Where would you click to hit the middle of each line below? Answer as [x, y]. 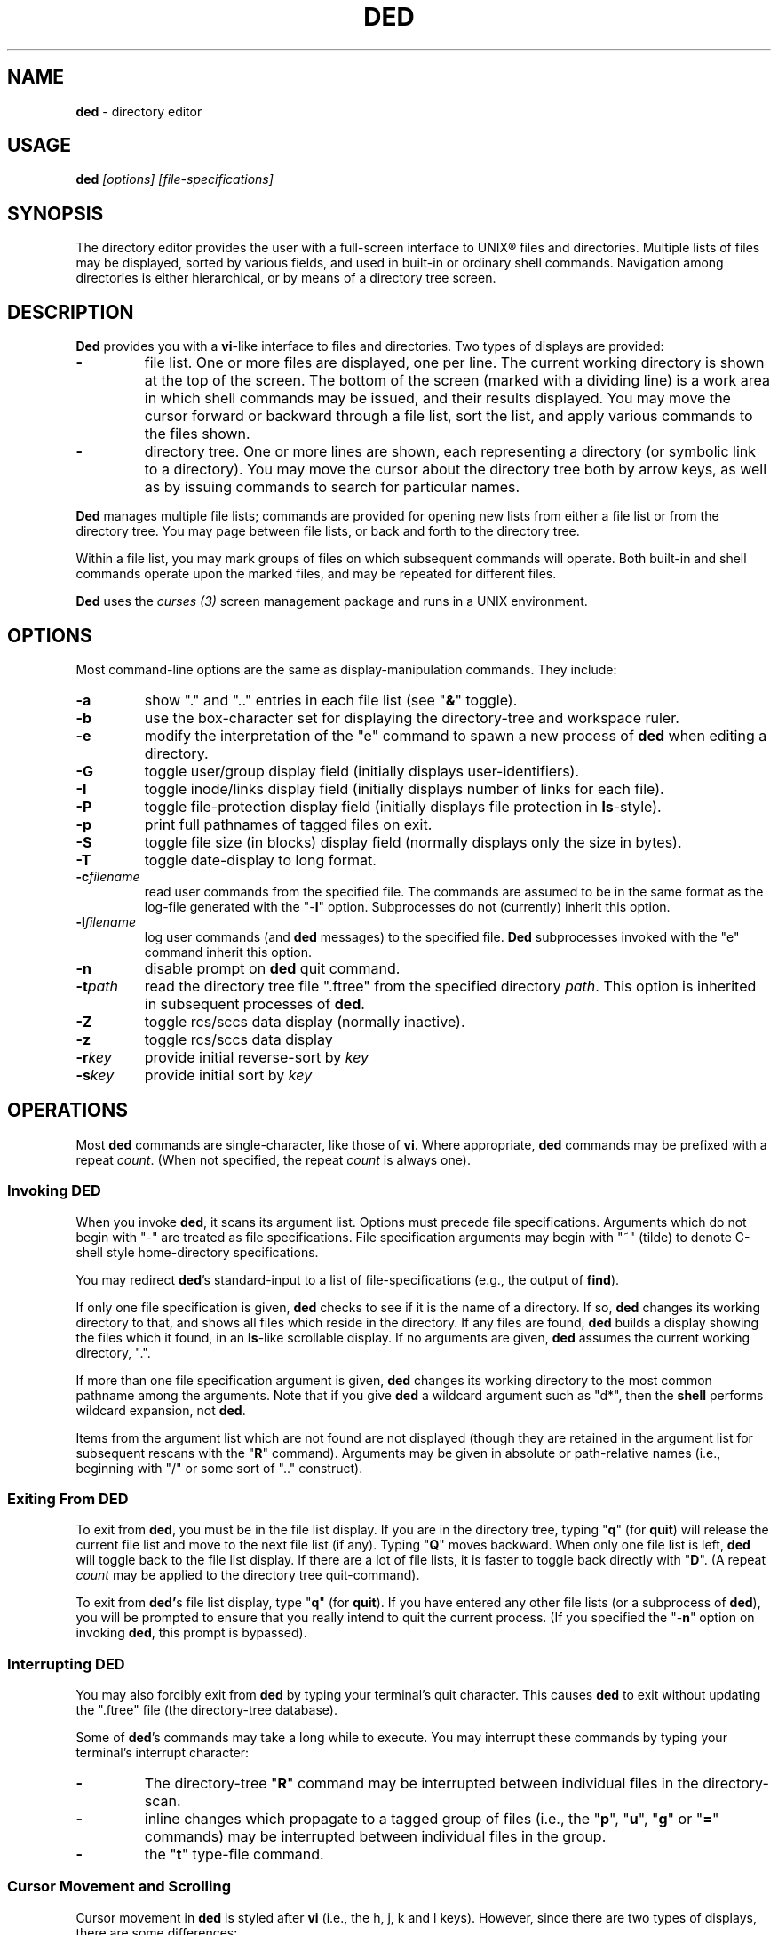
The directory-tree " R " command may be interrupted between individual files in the [421, 1784]
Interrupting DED [66, 1664]
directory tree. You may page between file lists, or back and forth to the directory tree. [328, 531]
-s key [95, 1075]
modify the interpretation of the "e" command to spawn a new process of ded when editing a [456, 735]
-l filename [106, 921]
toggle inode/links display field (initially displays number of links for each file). [404, 788]
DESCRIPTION [71, 312]
